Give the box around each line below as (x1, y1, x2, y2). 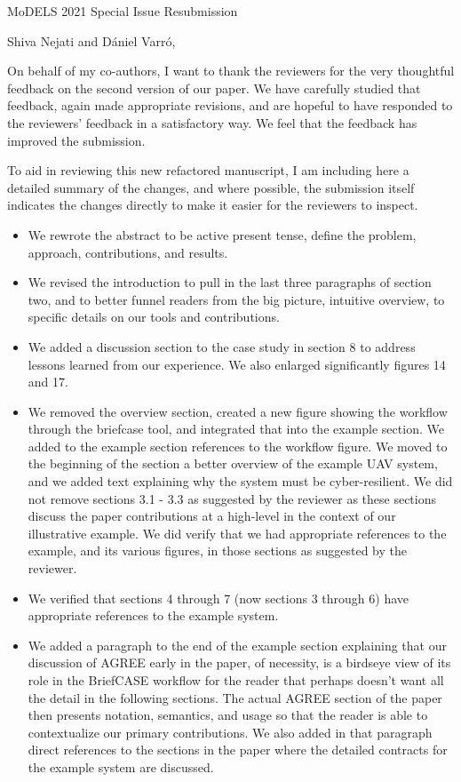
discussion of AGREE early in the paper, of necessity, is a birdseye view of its (28, 653, 451, 672)
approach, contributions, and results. (28, 243, 228, 261)
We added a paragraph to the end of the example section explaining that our (28, 635, 447, 654)
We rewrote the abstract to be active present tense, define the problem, (28, 225, 417, 243)
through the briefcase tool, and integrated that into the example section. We (28, 419, 444, 438)
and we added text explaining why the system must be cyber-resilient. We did (28, 472, 453, 491)
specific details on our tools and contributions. (28, 307, 280, 326)
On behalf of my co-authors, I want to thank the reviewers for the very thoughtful (7, 61, 455, 80)
